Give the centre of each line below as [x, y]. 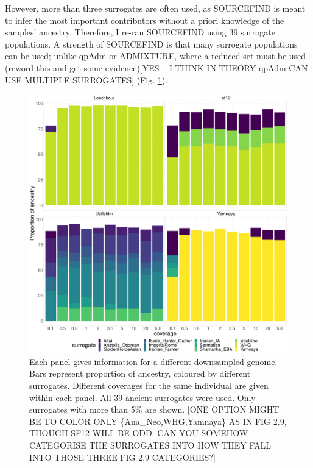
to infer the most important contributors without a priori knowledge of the [145, 20]
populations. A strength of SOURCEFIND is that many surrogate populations [151, 44]
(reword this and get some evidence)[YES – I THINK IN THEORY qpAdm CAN [156, 67]
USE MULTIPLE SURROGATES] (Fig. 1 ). [86, 80]
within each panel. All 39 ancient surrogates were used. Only [142, 397]
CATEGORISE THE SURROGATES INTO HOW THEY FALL [150, 445]
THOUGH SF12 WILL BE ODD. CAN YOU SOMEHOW [139, 433]
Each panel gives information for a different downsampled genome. [153, 361]
